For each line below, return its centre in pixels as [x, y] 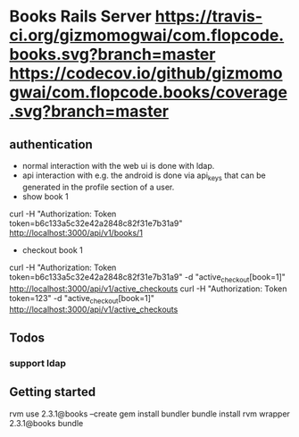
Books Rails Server [80, 17]
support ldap [38, 363]
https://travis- [209, 17]
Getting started [53, 392]
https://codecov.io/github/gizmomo [146, 74]
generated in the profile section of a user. [98, 187]
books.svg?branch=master [112, 55]
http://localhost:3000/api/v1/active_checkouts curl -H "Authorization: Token [148, 289]
